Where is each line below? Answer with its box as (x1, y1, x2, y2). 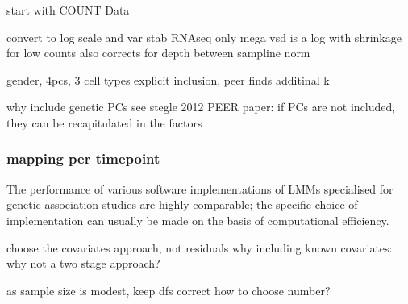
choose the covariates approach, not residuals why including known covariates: (6, 239, 393, 256)
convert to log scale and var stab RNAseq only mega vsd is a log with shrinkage (6, 28, 402, 45)
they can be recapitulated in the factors (6, 114, 202, 131)
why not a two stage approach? (6, 255, 160, 272)
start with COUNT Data (6, 2, 130, 18)
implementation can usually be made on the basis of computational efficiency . (6, 211, 389, 228)
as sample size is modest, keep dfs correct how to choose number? (6, 281, 331, 298)
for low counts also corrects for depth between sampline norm (6, 44, 310, 61)
